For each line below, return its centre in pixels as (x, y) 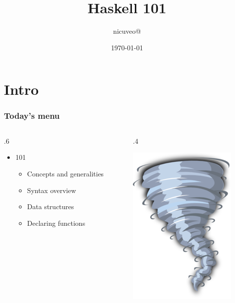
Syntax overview (52, 190)
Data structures (51, 206)
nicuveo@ (127, 31)
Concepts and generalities (65, 173)
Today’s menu (32, 116)
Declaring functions (56, 223)
